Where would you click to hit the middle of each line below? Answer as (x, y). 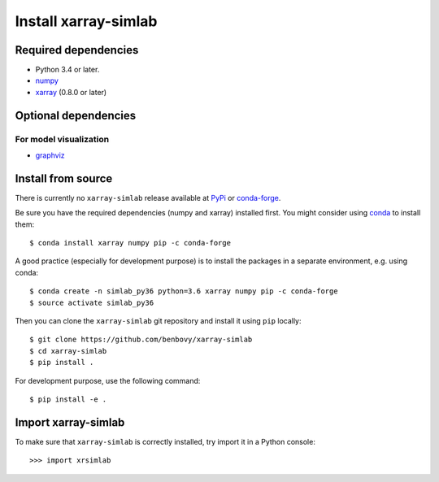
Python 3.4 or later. (67, 70)
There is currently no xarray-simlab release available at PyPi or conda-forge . (148, 198)
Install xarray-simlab (86, 21)
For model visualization (62, 139)
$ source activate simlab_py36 (92, 302)
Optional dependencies (76, 115)
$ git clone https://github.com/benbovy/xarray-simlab (141, 340)
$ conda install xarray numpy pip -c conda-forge (130, 243)
